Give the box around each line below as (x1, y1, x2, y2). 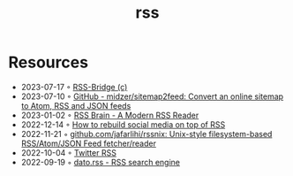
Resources (8, 52, 89, 73)
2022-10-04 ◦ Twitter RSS (20, 147, 116, 157)
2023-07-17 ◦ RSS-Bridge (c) (20, 81, 128, 92)
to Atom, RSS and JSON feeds (20, 100, 131, 111)
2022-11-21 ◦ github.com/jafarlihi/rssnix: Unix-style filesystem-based (20, 128, 273, 139)
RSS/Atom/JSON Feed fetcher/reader (20, 138, 156, 149)
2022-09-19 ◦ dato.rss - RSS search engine (20, 157, 180, 167)
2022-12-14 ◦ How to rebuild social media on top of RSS (20, 119, 226, 130)
